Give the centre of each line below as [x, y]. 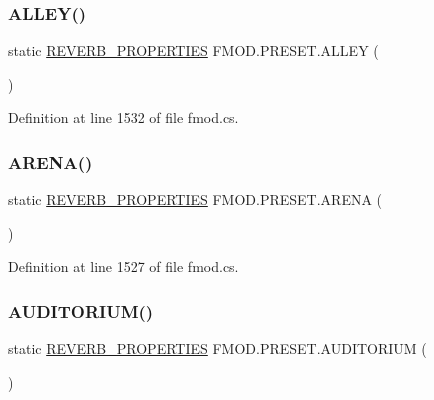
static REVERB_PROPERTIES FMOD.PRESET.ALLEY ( [193, 50]
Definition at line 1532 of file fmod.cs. [123, 117]
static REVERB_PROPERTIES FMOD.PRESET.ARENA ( [195, 199]
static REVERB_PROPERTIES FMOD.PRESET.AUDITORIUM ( [217, 348]
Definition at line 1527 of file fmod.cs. [123, 266]
